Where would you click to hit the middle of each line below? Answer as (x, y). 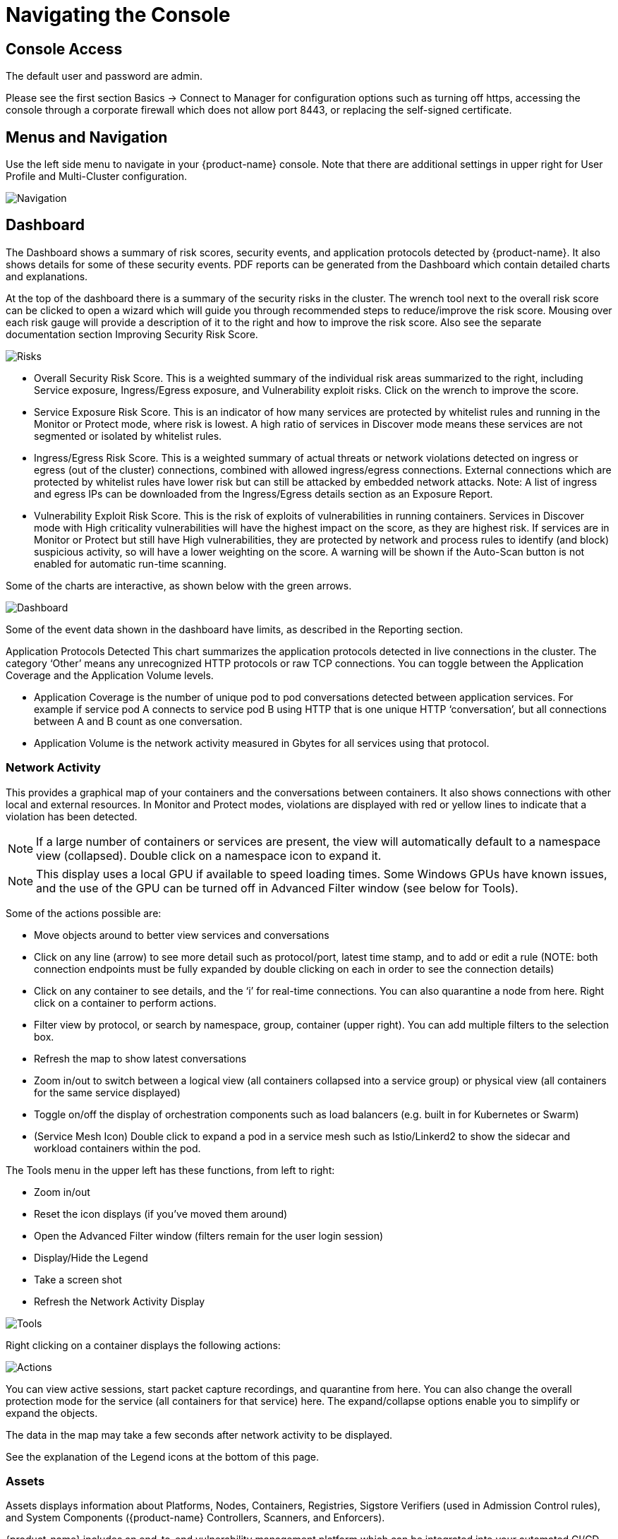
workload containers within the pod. (117, 1148)
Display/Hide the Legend (91, 1257)
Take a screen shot (78, 1279)
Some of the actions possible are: (84, 913)
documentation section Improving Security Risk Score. (132, 334)
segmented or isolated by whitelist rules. (128, 436)
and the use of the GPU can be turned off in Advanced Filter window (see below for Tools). (277, 888)
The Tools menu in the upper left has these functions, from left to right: (170, 1170)
